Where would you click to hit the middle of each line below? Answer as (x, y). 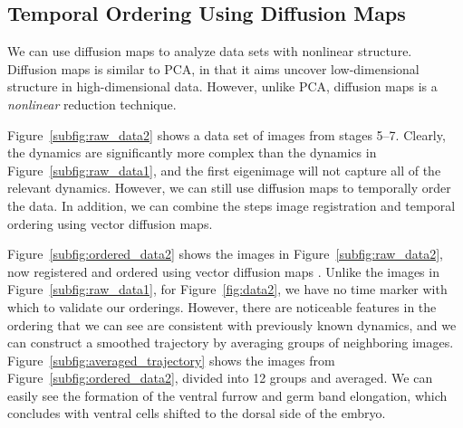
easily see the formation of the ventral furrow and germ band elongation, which (227, 395)
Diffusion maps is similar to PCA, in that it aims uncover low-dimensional (213, 68)
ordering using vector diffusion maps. (110, 223)
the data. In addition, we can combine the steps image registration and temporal (231, 205)
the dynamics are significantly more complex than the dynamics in (192, 152)
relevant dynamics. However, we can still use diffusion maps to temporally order (229, 188)
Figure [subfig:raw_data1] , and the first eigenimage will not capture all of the (224, 170)
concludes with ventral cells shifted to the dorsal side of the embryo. (197, 413)
